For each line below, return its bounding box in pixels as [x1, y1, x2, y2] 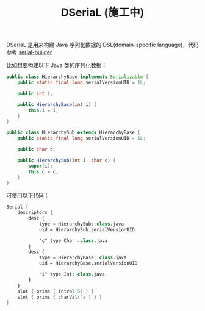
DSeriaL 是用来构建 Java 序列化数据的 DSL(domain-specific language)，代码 [6, 41, 199, 49]
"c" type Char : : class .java [38, 237, 108, 244]
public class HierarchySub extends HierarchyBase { [6, 129, 140, 136]
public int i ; [17, 90, 53, 96]
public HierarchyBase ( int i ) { [17, 101, 97, 107]
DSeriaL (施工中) [60, 5, 145, 20]
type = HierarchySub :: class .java [38, 221, 124, 227]
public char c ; [17, 146, 56, 152]
